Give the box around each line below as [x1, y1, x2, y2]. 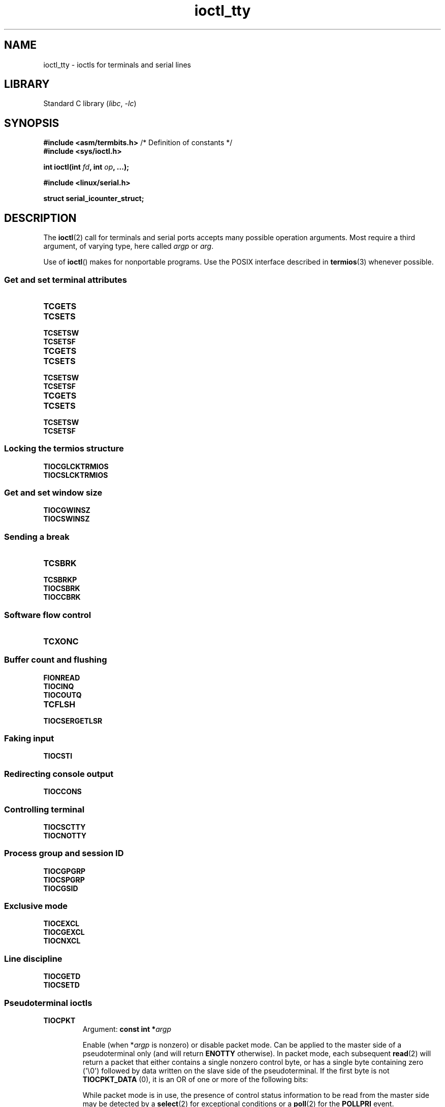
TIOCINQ [43, 681, 74, 691]
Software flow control [4, 609, 91, 620]
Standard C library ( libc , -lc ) [43, 99, 137, 108]
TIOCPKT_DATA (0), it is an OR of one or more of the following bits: [82, 1075, 308, 1084]
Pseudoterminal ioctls [4, 997, 92, 1008]
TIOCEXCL [43, 919, 80, 928]
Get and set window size [4, 487, 103, 498]
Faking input [4, 733, 54, 743]
